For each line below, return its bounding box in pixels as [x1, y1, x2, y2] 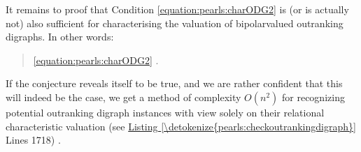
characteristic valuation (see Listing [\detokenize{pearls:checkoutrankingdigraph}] [6, 119, 356, 133]
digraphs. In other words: [6, 29, 114, 44]
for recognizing [282, 89, 345, 104]
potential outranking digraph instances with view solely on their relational [6, 105, 325, 119]
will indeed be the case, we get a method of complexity [6, 89, 241, 104]
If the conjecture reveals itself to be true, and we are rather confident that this [6, 76, 343, 91]
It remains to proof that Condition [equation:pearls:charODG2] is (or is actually [6, 2, 349, 16]
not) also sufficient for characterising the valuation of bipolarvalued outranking [6, 15, 344, 30]
